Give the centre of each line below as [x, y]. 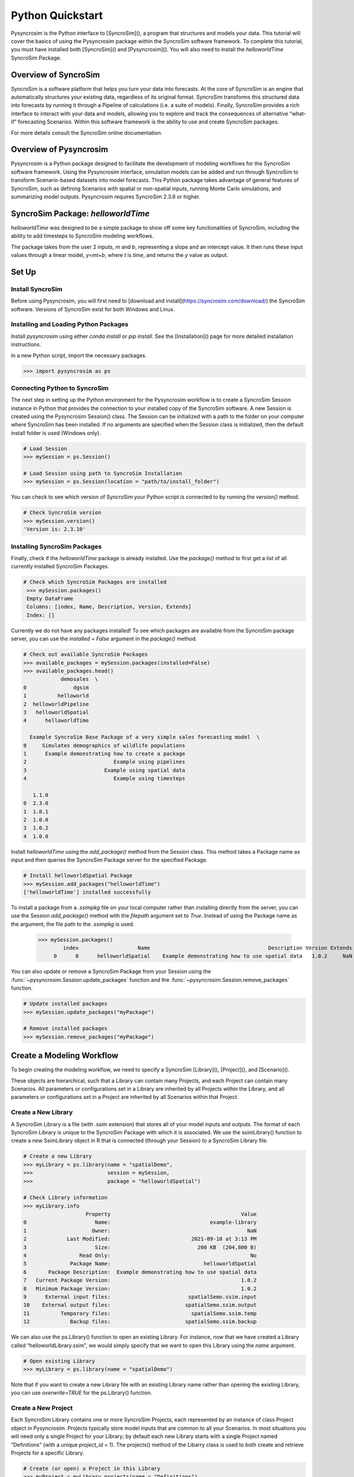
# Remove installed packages [65, 1029]
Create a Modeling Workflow [65, 1055]
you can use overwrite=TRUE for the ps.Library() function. [81, 1393]
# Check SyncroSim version [62, 513]
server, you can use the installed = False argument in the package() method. [104, 639]
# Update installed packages [65, 1004]
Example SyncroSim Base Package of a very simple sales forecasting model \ [145, 737]
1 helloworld [56, 696]
